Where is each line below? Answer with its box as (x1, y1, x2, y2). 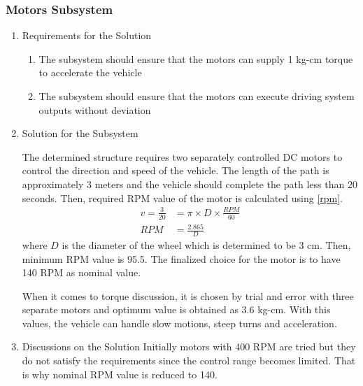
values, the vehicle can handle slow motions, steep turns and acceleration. (22, 315, 337, 330)
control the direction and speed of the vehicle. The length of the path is (22, 163, 329, 178)
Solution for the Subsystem (22, 126, 138, 141)
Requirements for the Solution (22, 28, 152, 43)
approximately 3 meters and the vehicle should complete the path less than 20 (22, 176, 357, 191)
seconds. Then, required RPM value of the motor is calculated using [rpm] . (22, 190, 343, 205)
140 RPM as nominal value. (22, 265, 141, 280)
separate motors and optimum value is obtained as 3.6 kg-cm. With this (22, 302, 331, 317)
